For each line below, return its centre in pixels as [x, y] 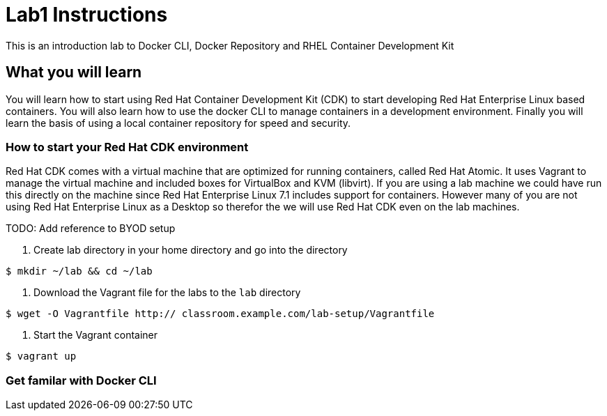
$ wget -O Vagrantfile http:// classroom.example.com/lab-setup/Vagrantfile [220, 314]
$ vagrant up [41, 356]
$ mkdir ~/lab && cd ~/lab [79, 271]
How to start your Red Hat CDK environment [127, 147]
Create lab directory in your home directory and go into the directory [191, 250]
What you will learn [74, 72]
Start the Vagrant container [96, 335]
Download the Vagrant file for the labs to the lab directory [167, 293]
